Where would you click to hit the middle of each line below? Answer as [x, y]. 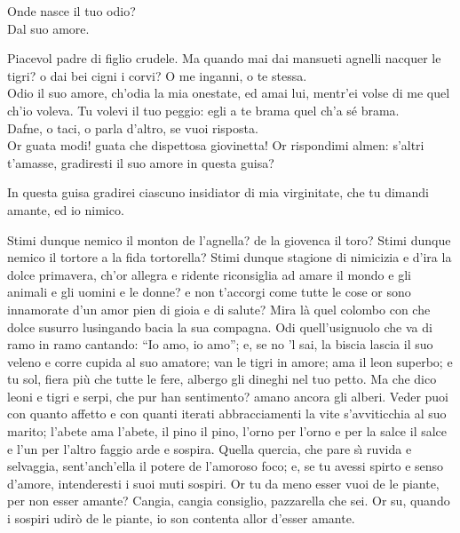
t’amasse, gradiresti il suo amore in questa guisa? [141, 162]
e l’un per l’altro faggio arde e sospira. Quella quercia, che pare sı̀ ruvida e [210, 448]
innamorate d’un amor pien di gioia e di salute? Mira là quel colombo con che [219, 309]
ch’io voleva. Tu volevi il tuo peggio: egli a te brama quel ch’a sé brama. [203, 110]
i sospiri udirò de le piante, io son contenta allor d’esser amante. [181, 518]
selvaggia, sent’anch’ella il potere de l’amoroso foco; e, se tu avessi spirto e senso [226, 466]
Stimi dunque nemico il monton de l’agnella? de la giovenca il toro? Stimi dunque [229, 239]
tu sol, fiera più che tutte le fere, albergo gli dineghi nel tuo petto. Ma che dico [222, 379]
